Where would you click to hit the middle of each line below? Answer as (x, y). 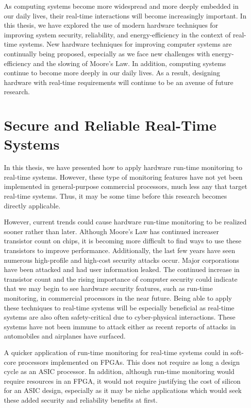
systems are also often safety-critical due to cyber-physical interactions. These (120, 317)
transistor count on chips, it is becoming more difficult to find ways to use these (123, 241)
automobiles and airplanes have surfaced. (65, 336)
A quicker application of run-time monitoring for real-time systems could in (116, 352)
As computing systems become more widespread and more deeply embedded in (121, 6)
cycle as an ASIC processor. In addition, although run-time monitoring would (119, 371)
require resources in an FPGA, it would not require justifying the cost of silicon (122, 381)
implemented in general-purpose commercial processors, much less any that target (126, 186)
